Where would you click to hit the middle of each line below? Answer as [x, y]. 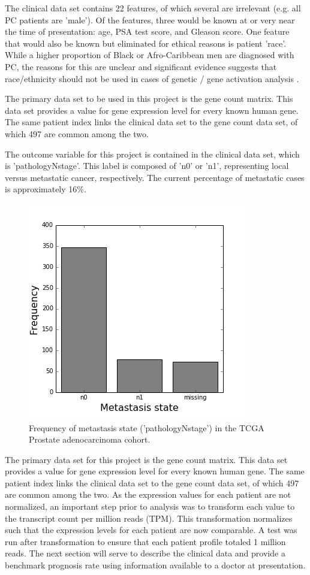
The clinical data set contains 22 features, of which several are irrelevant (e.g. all [153, 8]
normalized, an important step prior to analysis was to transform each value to [150, 506]
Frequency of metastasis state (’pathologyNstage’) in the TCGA [147, 427]
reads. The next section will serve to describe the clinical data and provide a [145, 553]
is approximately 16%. [46, 189]
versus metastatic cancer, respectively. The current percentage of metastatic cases [155, 177]
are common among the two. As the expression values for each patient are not [148, 494]
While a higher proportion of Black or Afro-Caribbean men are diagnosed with [150, 55]
